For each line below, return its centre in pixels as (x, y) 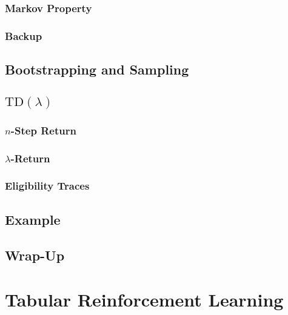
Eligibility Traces (47, 186)
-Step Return (43, 130)
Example (33, 219)
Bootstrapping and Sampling (97, 69)
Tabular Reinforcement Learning (144, 300)
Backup (24, 35)
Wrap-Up (35, 255)
